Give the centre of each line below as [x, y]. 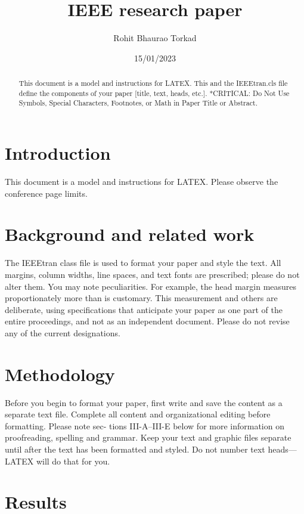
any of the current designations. [63, 332]
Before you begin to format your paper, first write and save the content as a [144, 402]
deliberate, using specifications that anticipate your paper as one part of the [144, 309]
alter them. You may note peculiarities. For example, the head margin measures [151, 286]
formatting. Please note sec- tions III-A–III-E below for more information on [145, 425]
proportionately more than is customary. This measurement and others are [141, 298]
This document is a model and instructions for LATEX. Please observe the [142, 182]
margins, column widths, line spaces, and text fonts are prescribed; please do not [152, 274]
